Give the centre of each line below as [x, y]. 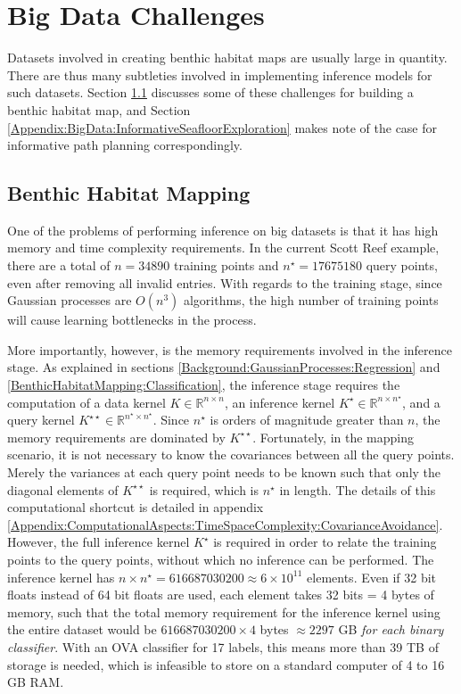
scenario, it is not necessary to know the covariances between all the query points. [231, 454]
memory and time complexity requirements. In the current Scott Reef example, [223, 248]
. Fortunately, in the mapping [333, 437]
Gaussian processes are [70, 300]
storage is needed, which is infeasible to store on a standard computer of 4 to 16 [226, 664]
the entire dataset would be [82, 629]
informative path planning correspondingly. [125, 145]
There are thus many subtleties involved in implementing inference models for [220, 74]
